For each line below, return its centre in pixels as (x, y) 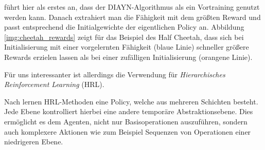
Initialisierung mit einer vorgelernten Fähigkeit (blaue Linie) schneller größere (127, 47)
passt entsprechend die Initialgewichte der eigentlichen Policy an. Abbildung (124, 27)
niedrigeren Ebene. (34, 142)
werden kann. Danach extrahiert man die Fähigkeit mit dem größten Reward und (132, 17)
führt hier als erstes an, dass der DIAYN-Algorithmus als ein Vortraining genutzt (132, 7)
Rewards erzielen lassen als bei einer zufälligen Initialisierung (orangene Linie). (128, 57)
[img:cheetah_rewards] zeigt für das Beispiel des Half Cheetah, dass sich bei (124, 37)
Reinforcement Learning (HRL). (54, 84)
